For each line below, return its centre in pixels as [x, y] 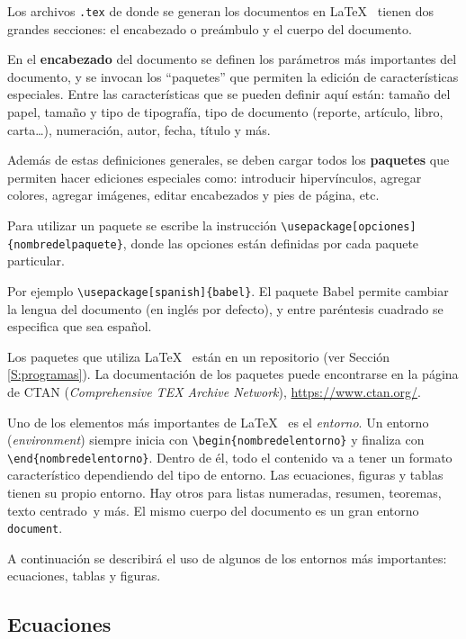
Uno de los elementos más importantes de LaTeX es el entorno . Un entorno [218, 422]
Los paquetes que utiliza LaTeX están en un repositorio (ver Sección [199, 356]
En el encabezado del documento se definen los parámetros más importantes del [232, 59]
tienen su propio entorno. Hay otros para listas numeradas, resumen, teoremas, [224, 493]
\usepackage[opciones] [349, 227]
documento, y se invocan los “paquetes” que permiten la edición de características [233, 76]
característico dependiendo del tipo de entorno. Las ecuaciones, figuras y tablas [225, 475]
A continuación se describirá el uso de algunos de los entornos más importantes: [227, 558]
